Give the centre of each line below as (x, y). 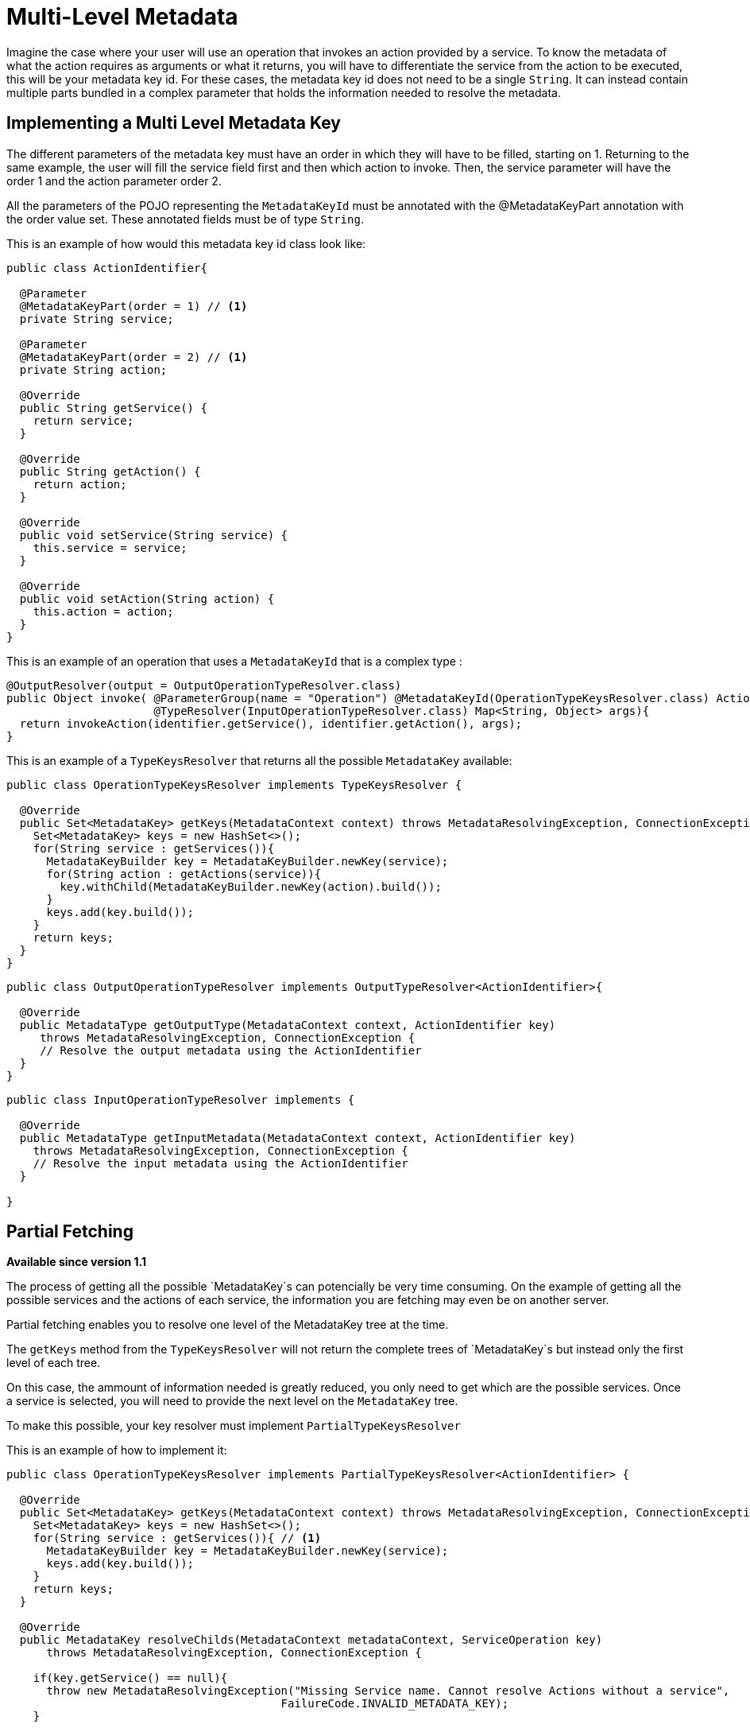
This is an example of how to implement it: (117, 1450)
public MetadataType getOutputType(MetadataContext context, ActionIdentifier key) (288, 1025)
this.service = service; (110, 548)
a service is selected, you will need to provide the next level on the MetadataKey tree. (232, 1401)
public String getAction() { (110, 471)
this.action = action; (103, 611)
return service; (83, 420)
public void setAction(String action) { (147, 598)
